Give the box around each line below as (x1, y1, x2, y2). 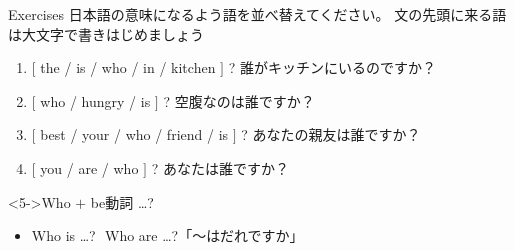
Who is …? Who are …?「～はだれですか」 (31, 225, 304, 246)
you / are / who (40, 157, 139, 178)
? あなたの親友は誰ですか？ (241, 124, 421, 145)
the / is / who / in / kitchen (40, 57, 216, 78)
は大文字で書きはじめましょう (8, 23, 204, 44)
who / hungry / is (40, 90, 151, 111)
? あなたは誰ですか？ (151, 157, 289, 178)
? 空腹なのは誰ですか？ (163, 90, 315, 111)
